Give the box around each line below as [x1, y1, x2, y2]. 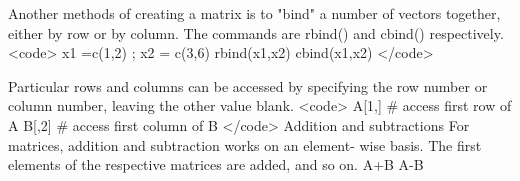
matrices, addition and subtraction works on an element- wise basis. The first [8, 134, 482, 155]
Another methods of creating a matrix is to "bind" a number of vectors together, [8, 3, 501, 23]
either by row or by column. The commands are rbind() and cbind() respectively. [8, 22, 504, 43]
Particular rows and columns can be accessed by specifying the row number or [8, 75, 488, 96]
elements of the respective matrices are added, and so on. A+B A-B [8, 154, 424, 175]
